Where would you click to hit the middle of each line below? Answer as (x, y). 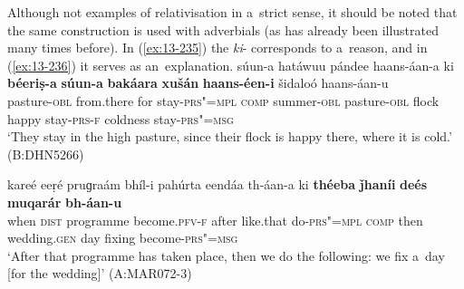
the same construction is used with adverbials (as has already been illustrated (223, 29)
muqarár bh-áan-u (65, 202)
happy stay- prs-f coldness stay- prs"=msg (121, 118)
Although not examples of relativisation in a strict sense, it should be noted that (232, 12)
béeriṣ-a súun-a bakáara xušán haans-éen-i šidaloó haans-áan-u (198, 83)
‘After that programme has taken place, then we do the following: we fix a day (226, 255)
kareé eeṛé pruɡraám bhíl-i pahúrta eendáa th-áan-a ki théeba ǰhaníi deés (217, 184)
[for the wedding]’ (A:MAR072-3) (100, 273)
